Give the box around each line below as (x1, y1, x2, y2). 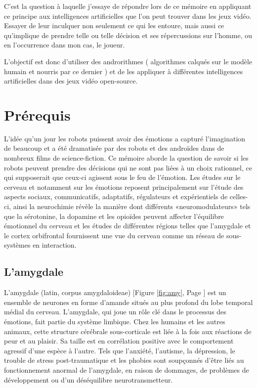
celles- (229, 191, 248, 202)
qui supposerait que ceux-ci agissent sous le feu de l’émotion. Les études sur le (4, 172, 241, 182)
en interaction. (33, 240, 77, 250)
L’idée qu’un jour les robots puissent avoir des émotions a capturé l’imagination (4, 133, 246, 143)
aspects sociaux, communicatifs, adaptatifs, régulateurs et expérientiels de (4, 191, 228, 202)
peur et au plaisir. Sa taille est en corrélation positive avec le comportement (4, 336, 234, 346)
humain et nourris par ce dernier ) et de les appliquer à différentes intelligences (4, 66, 243, 76)
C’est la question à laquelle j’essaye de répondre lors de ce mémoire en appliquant (4, 1, 252, 11)
